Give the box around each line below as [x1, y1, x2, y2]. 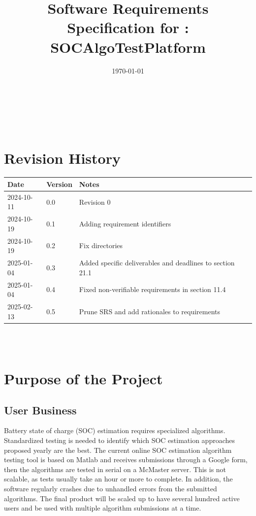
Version [46, 179, 72, 189]
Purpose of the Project [4, 369, 163, 388]
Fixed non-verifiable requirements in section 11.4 [79, 284, 226, 295]
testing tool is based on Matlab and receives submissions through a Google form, [4, 454, 248, 465]
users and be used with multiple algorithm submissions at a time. [4, 503, 201, 513]
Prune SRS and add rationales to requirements [79, 306, 221, 316]
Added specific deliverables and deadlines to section [79, 258, 235, 268]
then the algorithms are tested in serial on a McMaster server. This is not [4, 464, 226, 474]
